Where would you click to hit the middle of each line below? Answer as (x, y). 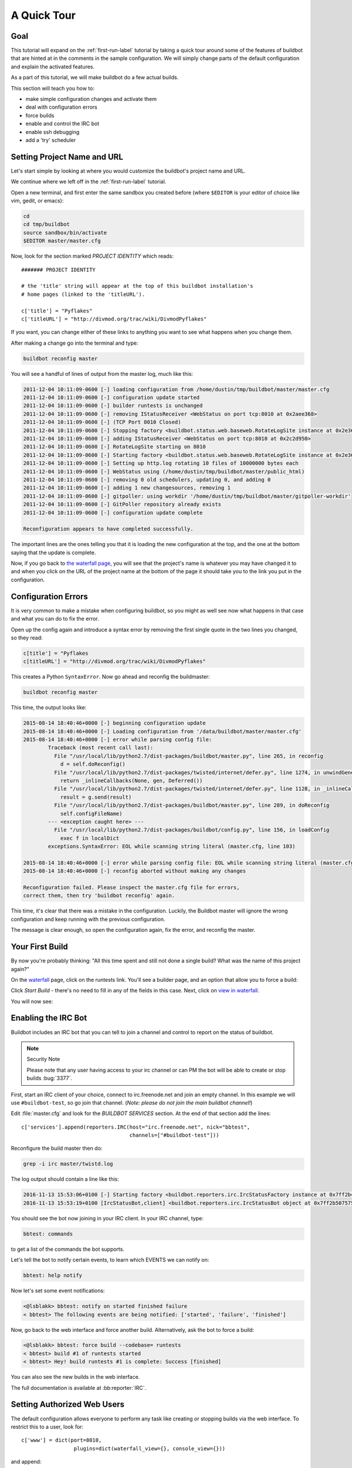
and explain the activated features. (53, 66)
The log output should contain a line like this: (65, 1179)
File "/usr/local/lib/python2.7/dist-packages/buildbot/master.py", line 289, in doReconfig (192, 805)
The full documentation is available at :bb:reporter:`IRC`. (79, 1388)
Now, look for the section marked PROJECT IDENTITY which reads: (92, 256)
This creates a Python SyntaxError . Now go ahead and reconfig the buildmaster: (111, 677)
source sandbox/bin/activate (65, 233)
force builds (40, 115)
